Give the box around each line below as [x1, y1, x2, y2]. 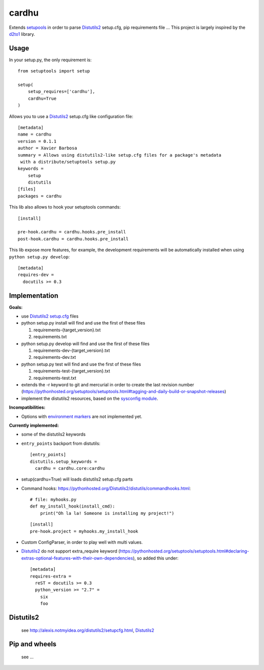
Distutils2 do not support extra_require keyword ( [21, 548, 120, 554]
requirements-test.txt [33, 375, 77, 381]
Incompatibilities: [9, 404, 46, 411]
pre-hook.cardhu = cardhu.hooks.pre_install [18, 229, 127, 235]
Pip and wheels [9, 640, 57, 648]
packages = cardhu [18, 193, 62, 199]
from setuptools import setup [18, 69, 90, 74]
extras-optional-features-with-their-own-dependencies [21, 555, 133, 561]
